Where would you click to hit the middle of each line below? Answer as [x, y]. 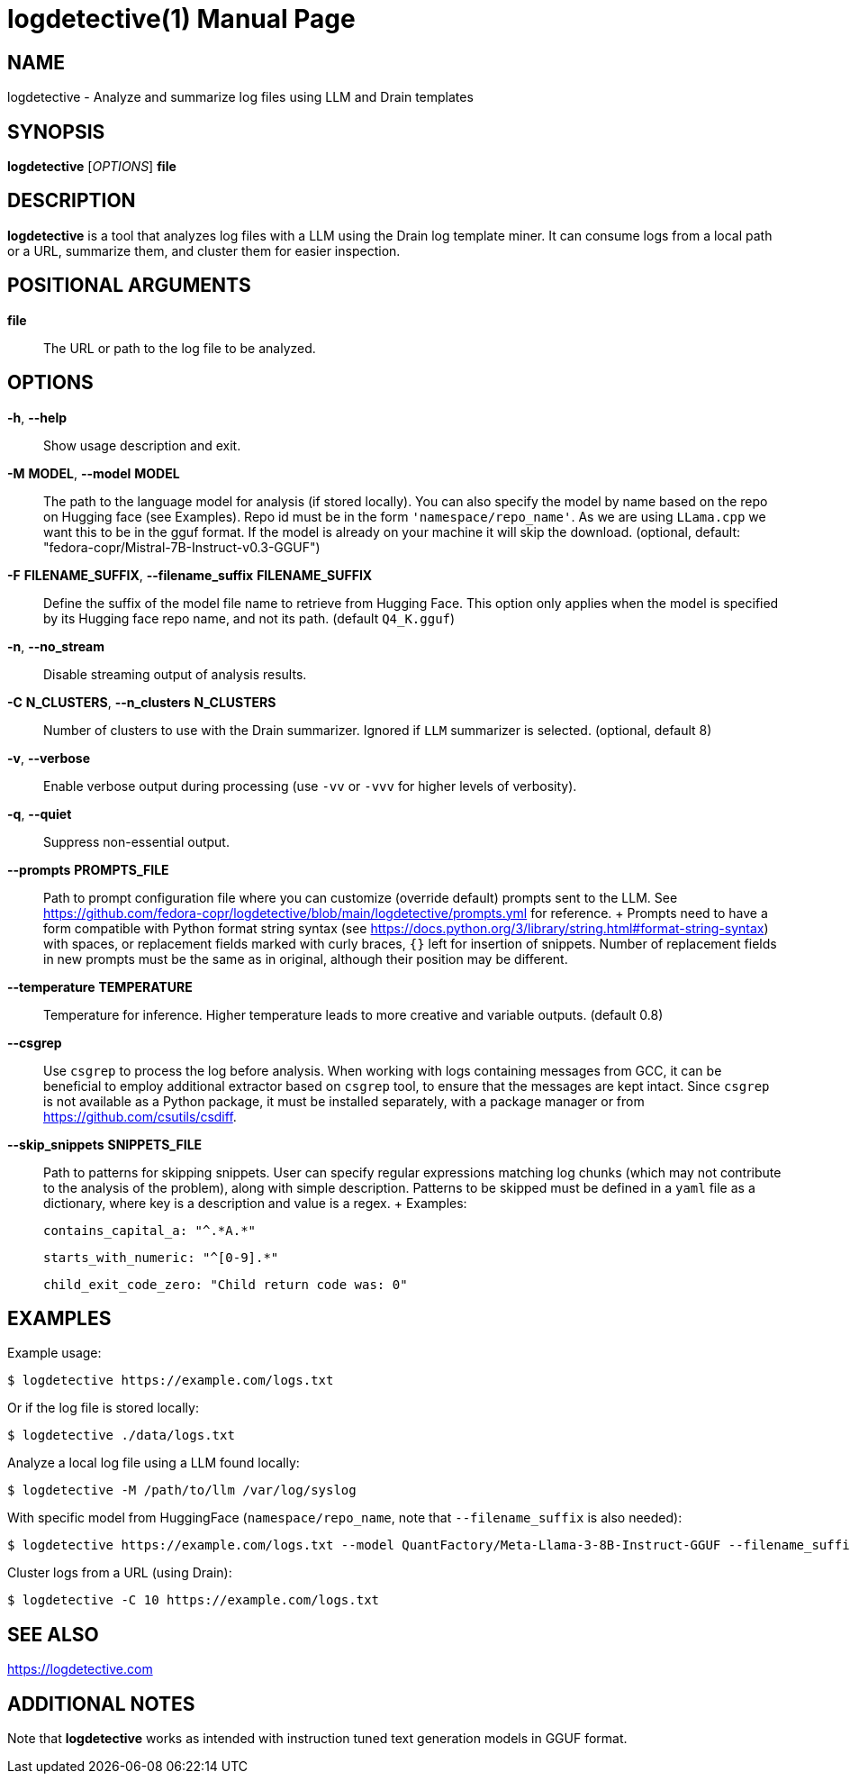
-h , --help [37, 417]
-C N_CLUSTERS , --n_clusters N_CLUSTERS [142, 702]
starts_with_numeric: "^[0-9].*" [161, 1257]
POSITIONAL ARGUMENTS [129, 286]
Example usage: [54, 1353]
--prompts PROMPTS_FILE [88, 869]
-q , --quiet [40, 813]
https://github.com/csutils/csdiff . [140, 1116]
